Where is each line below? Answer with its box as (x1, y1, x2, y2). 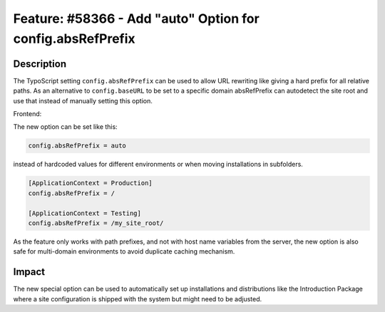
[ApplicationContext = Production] (28, 179, 153, 187)
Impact (13, 266, 46, 278)
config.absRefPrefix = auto (28, 142, 126, 150)
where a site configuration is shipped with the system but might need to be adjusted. (13, 294, 262, 303)
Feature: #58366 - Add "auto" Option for (13, 11, 260, 26)
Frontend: (13, 110, 42, 118)
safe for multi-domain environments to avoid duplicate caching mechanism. (13, 247, 235, 256)
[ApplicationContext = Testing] (28, 209, 142, 217)
